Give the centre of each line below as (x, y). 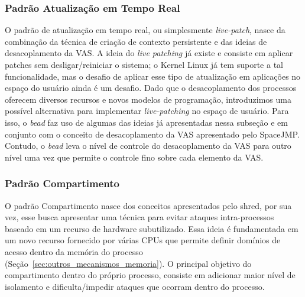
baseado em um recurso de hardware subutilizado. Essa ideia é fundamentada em (152, 228)
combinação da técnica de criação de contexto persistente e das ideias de (136, 41)
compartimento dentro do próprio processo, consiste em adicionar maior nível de (150, 275)
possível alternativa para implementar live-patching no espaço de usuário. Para (147, 111)
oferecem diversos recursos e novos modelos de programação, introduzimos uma (148, 99)
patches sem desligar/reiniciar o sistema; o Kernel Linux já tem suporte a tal (144, 64)
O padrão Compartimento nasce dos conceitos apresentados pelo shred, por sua (148, 205)
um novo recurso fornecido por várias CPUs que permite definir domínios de (143, 240)
